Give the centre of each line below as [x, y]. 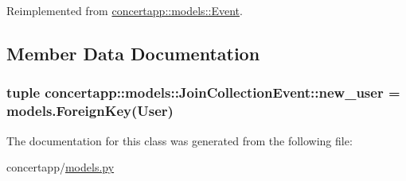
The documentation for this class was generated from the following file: [180, 140]
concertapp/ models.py [61, 167]
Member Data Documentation [133, 53]
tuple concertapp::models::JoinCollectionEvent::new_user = [203, 92]
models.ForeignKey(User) [90, 111]
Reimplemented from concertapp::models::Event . [125, 10]
